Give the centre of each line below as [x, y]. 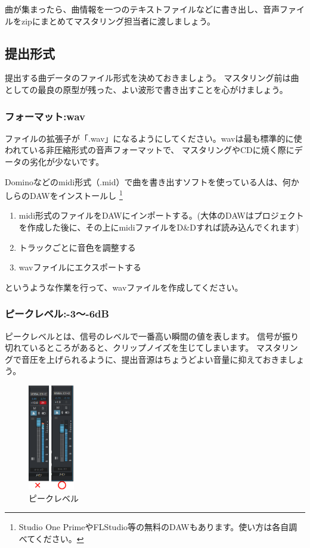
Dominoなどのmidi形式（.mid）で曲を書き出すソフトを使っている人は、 [144, 181]
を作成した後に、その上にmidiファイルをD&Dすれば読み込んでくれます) [159, 227]
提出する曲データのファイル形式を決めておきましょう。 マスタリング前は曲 [152, 78]
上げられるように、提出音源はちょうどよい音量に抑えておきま [167, 359]
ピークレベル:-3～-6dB [57, 314]
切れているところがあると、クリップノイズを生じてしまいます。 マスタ [143, 348]
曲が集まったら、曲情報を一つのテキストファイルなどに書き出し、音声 [142, 9]
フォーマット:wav [45, 116]
